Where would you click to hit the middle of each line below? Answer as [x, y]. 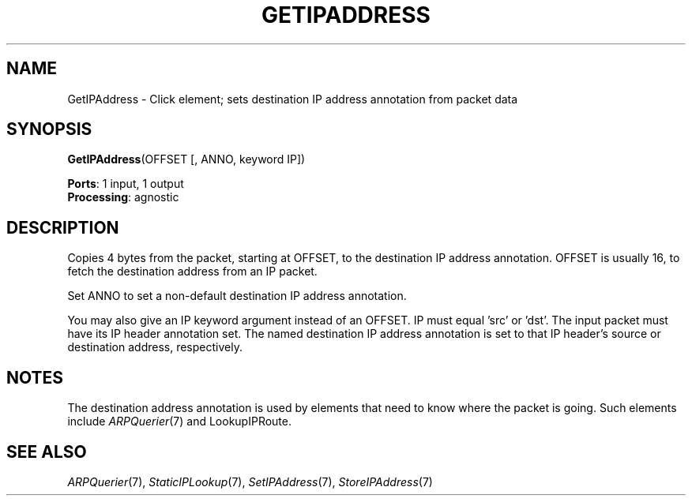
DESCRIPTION [63, 227]
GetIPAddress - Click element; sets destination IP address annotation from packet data [293, 99]
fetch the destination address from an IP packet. [192, 272]
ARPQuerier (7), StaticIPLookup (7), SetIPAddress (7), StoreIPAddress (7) [250, 481]
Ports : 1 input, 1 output [126, 184]
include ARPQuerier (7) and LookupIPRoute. [179, 421]
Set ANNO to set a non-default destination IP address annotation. [237, 296]
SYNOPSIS [49, 129]
